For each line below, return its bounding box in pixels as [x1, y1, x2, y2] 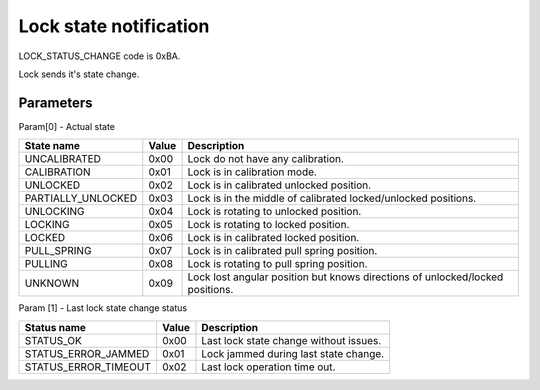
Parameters [18, 94, 93, 111]
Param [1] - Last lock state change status [18, 302, 188, 314]
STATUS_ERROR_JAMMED [24, 346, 150, 360]
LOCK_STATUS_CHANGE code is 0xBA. [18, 50, 181, 62]
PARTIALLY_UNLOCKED [24, 191, 138, 205]
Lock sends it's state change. [18, 68, 140, 80]
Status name [24, 320, 87, 334]
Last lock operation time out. [201, 360, 336, 374]
